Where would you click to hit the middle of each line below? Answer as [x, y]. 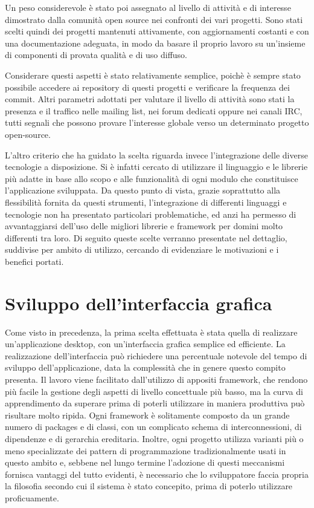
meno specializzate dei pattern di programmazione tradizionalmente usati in [146, 450]
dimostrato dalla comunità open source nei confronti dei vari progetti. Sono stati [154, 19]
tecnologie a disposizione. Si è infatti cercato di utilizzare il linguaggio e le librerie [156, 167]
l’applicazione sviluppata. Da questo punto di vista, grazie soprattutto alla [143, 190]
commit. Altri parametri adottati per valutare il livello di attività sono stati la [150, 99]
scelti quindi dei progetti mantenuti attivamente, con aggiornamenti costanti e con [157, 31]
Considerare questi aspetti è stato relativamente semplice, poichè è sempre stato [153, 75]
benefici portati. [34, 261]
